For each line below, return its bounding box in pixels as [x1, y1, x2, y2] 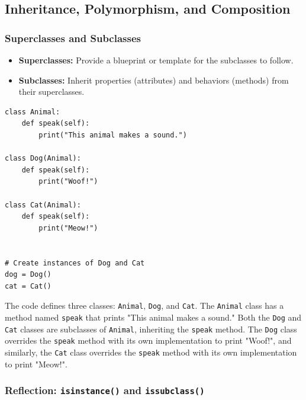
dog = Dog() [5, 270, 51, 279]
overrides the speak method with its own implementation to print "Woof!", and [5, 334, 292, 347]
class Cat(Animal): [5, 200, 81, 209]
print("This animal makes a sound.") [38, 130, 187, 139]
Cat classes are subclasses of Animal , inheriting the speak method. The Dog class [5, 322, 297, 335]
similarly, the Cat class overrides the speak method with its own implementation [5, 345, 297, 358]
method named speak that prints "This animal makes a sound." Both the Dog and [5, 311, 302, 323]
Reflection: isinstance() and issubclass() [5, 383, 205, 398]
